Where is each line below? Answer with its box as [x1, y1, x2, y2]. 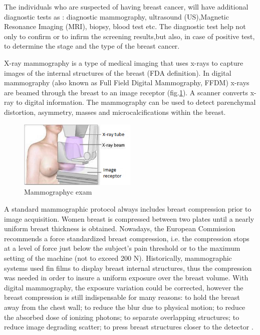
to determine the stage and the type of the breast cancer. [4, 41, 180, 51]
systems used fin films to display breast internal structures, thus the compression [4, 262, 252, 273]
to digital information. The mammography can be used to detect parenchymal [16, 97, 256, 107]
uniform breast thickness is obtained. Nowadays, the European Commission [4, 223, 235, 234]
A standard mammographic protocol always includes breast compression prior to [4, 204, 251, 214]
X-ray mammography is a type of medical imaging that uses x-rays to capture [4, 57, 243, 68]
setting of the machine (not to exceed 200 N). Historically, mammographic [4, 253, 232, 263]
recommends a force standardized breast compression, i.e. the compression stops [4, 233, 249, 243]
